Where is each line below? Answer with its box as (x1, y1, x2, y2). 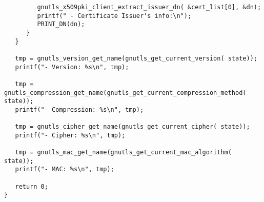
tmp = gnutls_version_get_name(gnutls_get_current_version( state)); (15, 54, 257, 62)
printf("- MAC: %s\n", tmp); (15, 166, 114, 173)
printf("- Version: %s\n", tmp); (15, 63, 129, 71)
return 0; (15, 183, 48, 190)
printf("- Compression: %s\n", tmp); (15, 106, 144, 113)
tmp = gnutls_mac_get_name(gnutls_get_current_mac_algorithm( (15, 149, 232, 156)
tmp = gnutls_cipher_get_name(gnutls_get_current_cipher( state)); (15, 123, 250, 131)
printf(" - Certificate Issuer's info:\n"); (37, 12, 192, 19)
